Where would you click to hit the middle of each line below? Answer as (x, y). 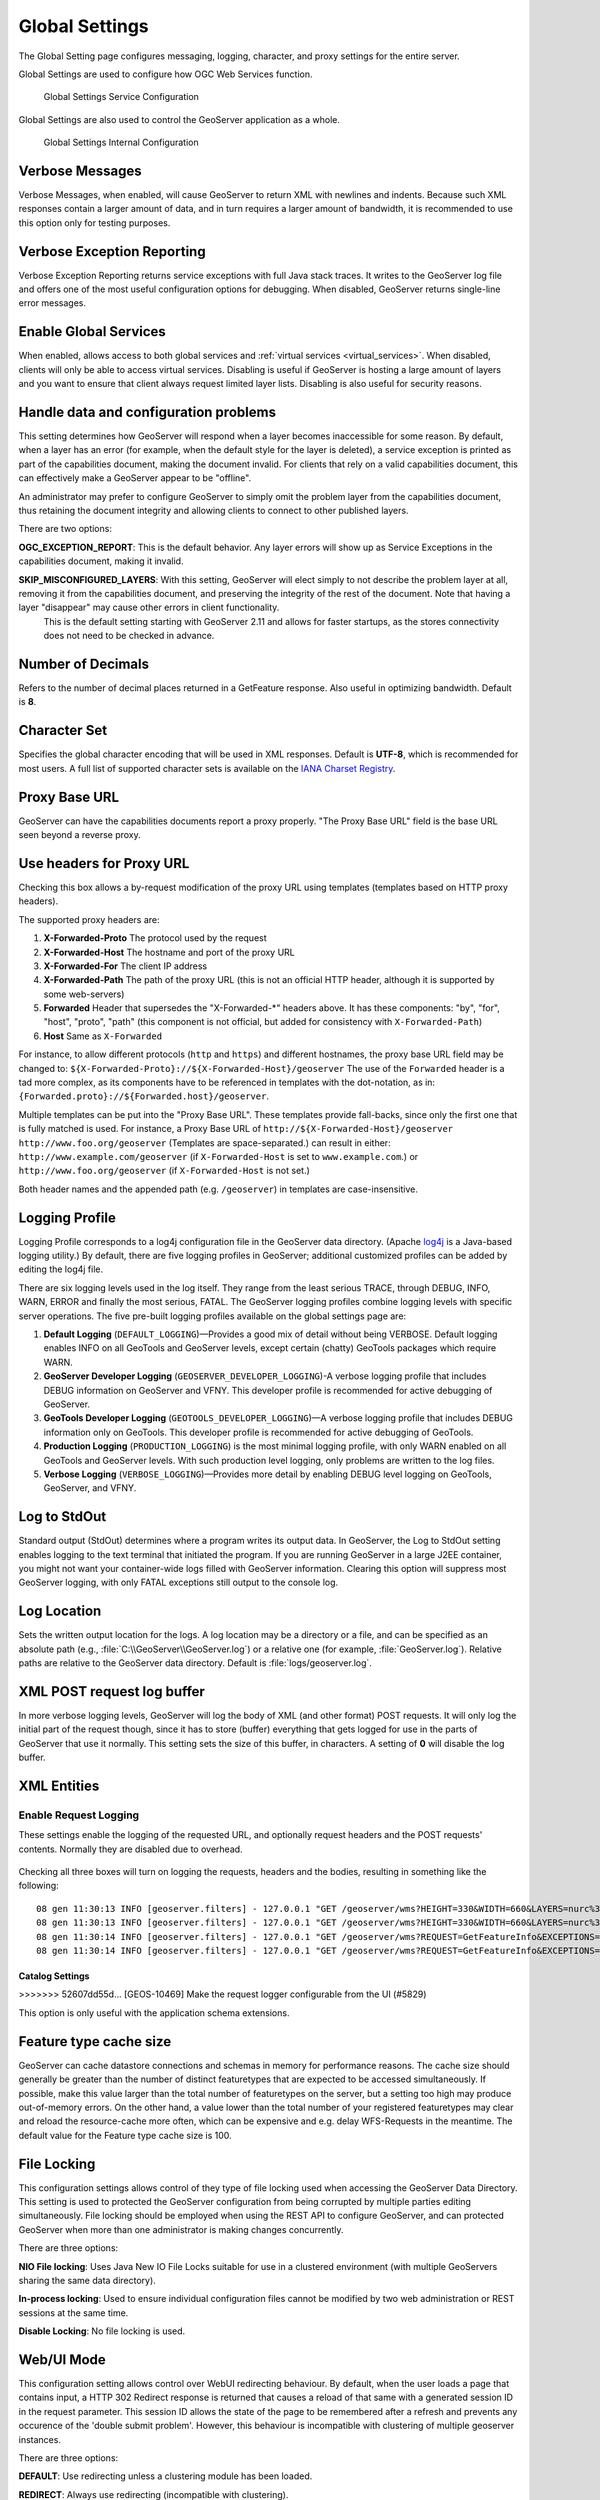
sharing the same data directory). (87, 2280)
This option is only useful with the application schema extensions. (154, 2012)
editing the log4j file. (61, 1269)
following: (38, 1886)
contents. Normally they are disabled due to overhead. (131, 1849)
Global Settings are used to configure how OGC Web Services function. (166, 74)
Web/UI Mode (62, 2359)
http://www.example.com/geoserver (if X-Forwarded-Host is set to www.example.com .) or (218, 1156)
